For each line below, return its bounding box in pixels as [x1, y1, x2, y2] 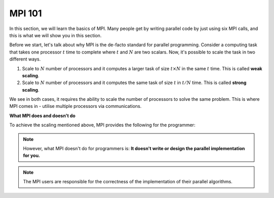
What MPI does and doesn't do [9, 112, 76, 119]
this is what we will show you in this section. [9, 32, 102, 38]
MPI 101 [9, 8, 42, 19]
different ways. [9, 56, 41, 62]
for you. [23, 153, 41, 159]
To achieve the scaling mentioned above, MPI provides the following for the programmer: [9, 122, 195, 128]
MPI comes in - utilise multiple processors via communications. [9, 103, 142, 109]
